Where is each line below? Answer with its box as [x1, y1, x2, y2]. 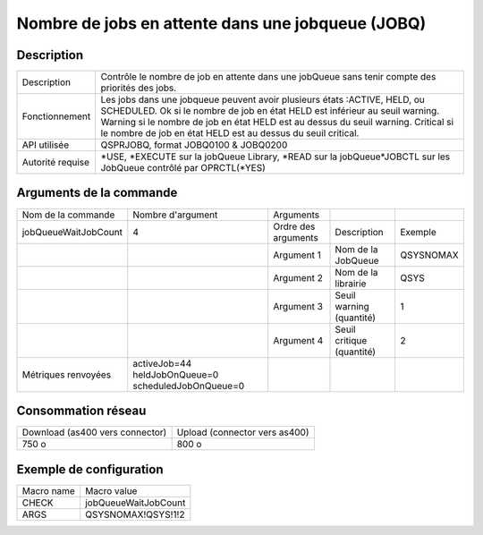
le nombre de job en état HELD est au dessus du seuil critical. [100, 127, 360, 140]
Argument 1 [273, 249, 321, 261]
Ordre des [273, 220, 316, 233]
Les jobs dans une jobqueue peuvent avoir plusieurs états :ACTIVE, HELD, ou [100, 94, 425, 106]
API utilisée [21, 139, 70, 151]
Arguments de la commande [16, 185, 178, 200]
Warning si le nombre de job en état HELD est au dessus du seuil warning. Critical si [100, 116, 454, 129]
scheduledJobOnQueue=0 [132, 379, 245, 392]
